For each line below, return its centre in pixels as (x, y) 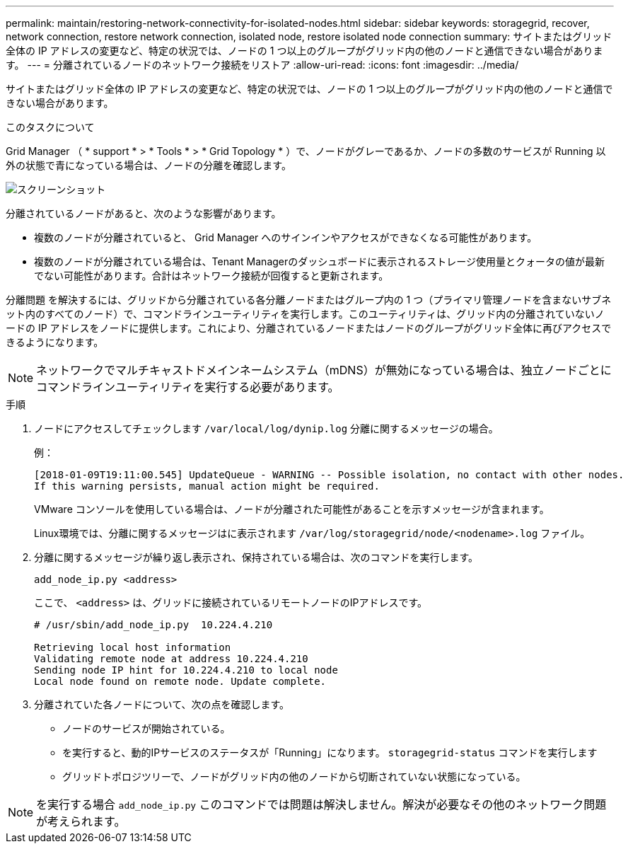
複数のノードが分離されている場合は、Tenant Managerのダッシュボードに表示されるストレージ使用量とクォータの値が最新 (319, 261)
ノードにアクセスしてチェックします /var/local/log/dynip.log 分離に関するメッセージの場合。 (266, 428)
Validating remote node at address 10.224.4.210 (171, 659)
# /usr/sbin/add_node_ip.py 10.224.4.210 (153, 625)
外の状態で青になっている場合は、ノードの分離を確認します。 (149, 165)
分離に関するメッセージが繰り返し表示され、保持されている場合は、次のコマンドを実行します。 (256, 557)
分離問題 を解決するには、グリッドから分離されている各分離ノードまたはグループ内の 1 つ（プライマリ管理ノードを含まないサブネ (309, 300)
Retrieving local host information (133, 647)
